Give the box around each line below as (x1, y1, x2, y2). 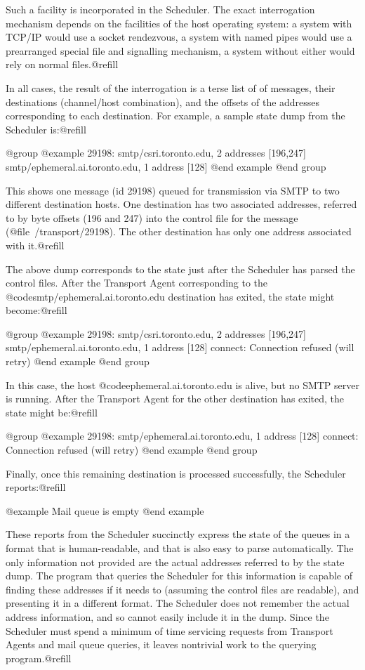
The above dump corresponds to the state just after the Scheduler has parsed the (6, 261, 355, 276)
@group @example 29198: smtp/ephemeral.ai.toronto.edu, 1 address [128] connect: (6, 428, 359, 443)
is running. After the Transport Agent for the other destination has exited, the (6, 391, 345, 406)
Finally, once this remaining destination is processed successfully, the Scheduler (6, 466, 346, 480)
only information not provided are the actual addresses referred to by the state (6, 554, 345, 569)
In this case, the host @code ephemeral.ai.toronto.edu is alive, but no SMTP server (6, 377, 359, 392)
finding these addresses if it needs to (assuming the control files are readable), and (6, 582, 359, 596)
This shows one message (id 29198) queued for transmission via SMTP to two (6, 183, 340, 197)
